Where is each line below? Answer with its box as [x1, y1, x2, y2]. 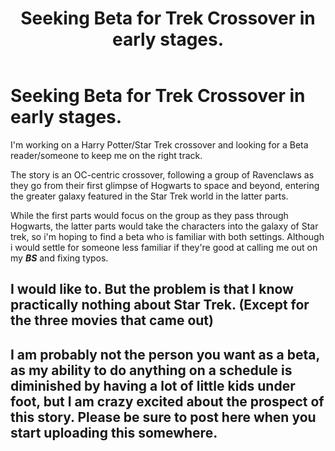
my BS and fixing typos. [10, 252, 109, 264]
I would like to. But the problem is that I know [10, 281, 294, 298]
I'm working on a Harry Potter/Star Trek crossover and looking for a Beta [10, 138, 309, 151]
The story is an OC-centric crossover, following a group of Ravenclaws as [10, 168, 315, 181]
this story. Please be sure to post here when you [10, 408, 317, 426]
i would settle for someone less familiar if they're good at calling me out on [10, 241, 318, 253]
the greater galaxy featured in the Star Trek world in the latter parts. [10, 190, 289, 202]
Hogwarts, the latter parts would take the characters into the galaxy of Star [10, 220, 319, 232]
